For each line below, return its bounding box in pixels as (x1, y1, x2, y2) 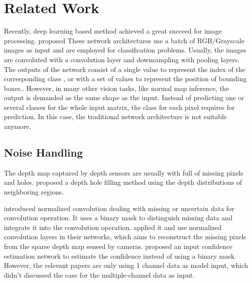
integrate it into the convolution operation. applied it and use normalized (4, 222, 222, 232)
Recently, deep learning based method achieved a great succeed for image (4, 26, 222, 36)
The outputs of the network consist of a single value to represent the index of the (4, 64, 246, 74)
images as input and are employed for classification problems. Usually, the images (4, 45, 246, 55)
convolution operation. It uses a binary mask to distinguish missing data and (4, 212, 233, 223)
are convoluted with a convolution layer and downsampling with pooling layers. (4, 54, 240, 64)
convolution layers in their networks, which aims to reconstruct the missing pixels (4, 231, 246, 242)
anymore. (4, 121, 32, 131)
